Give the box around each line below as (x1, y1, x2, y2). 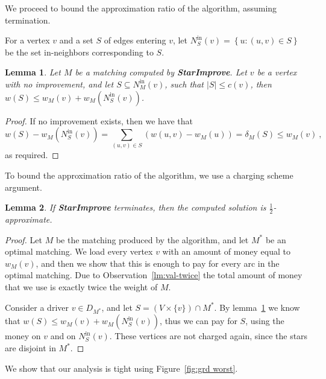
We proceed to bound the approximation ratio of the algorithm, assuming (5, 2, 277, 14)
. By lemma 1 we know (214, 301, 300, 313)
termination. (5, 13, 51, 26)
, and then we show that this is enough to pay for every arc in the (36, 256, 280, 269)
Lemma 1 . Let (5, 66, 61, 78)
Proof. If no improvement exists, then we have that (5, 114, 193, 127)
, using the (245, 314, 284, 327)
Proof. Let (5, 233, 42, 246)
